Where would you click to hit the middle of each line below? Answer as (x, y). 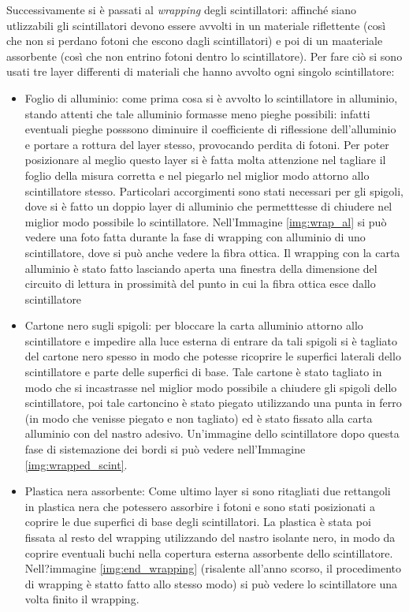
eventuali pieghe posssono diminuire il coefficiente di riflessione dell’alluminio (210, 129)
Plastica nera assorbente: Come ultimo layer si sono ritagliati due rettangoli (208, 491)
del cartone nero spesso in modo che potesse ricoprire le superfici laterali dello (213, 356)
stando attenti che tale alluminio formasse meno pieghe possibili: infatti (197, 113)
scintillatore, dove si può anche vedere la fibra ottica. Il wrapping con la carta (212, 252)
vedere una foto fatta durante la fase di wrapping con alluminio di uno (195, 237)
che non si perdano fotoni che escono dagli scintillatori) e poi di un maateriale (195, 41)
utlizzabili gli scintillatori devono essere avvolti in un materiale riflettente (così (196, 25)
